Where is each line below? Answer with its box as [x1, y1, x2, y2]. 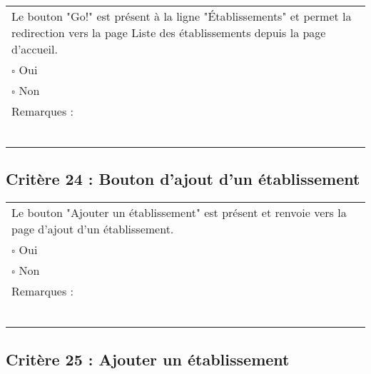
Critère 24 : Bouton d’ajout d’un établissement [6, 168, 360, 190]
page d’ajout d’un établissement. [11, 221, 174, 238]
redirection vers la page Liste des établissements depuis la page [11, 24, 326, 41]
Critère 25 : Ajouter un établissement [6, 348, 290, 370]
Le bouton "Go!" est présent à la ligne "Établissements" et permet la [11, 8, 352, 24]
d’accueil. [11, 41, 58, 57]
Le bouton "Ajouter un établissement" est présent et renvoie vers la [11, 204, 347, 221]
